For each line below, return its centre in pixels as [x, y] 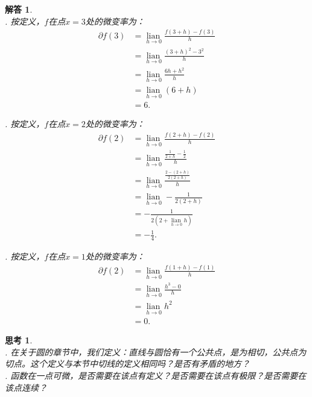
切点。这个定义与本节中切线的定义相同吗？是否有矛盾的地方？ [127, 364]
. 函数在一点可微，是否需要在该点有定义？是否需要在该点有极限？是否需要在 [156, 375]
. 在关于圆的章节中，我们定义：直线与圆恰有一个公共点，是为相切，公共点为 [156, 352]
